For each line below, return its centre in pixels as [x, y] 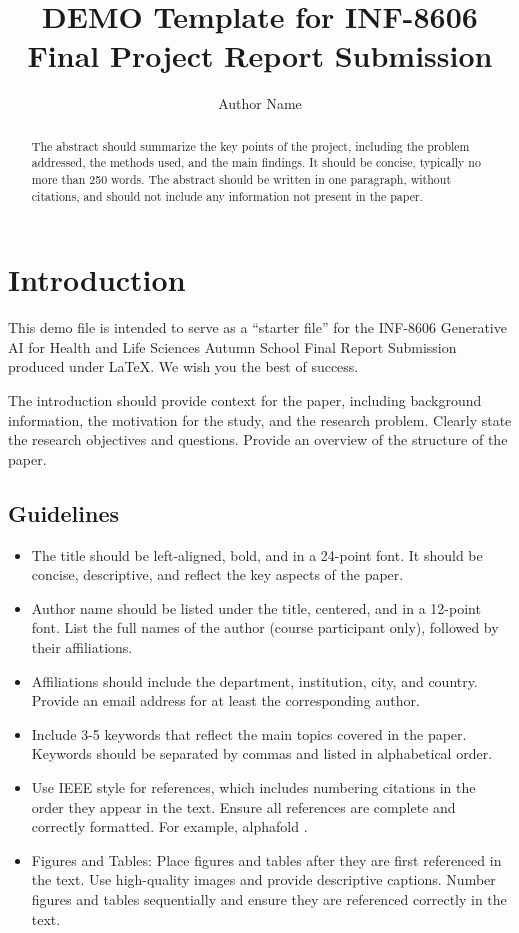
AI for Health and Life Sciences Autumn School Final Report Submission [232, 346]
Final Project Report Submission [260, 55]
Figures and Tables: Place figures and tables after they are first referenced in [266, 859]
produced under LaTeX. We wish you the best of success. [183, 366]
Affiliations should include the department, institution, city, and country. [254, 680]
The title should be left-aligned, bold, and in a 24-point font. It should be [257, 554]
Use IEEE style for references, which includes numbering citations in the [253, 786]
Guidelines [64, 512]
